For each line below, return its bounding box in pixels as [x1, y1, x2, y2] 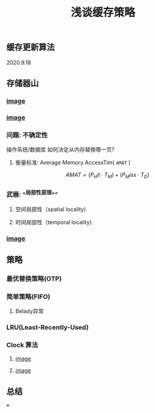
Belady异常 [15, 308, 44, 315]
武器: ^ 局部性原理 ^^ [6, 189, 58, 199]
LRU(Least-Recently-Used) [6, 323, 89, 332]
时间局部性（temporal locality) [15, 218, 92, 225]
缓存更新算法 [6, 42, 55, 53]
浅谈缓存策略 [70, 6, 135, 20]
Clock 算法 [6, 341, 39, 349]
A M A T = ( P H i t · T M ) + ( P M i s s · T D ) [66, 171, 149, 180]
